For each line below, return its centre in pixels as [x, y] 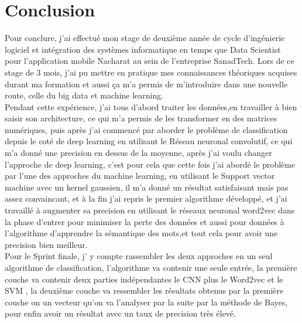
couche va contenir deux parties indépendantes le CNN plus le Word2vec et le [144, 279]
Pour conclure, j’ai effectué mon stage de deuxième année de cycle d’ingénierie [145, 38]
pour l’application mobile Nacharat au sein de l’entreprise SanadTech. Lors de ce [150, 61]
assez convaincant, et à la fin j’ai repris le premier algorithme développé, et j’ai [146, 198]
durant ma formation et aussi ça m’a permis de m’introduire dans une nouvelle [146, 84]
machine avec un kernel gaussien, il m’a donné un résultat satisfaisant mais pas [147, 187]
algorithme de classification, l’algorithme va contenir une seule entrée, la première [151, 267]
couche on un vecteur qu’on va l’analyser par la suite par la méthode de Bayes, [146, 302]
